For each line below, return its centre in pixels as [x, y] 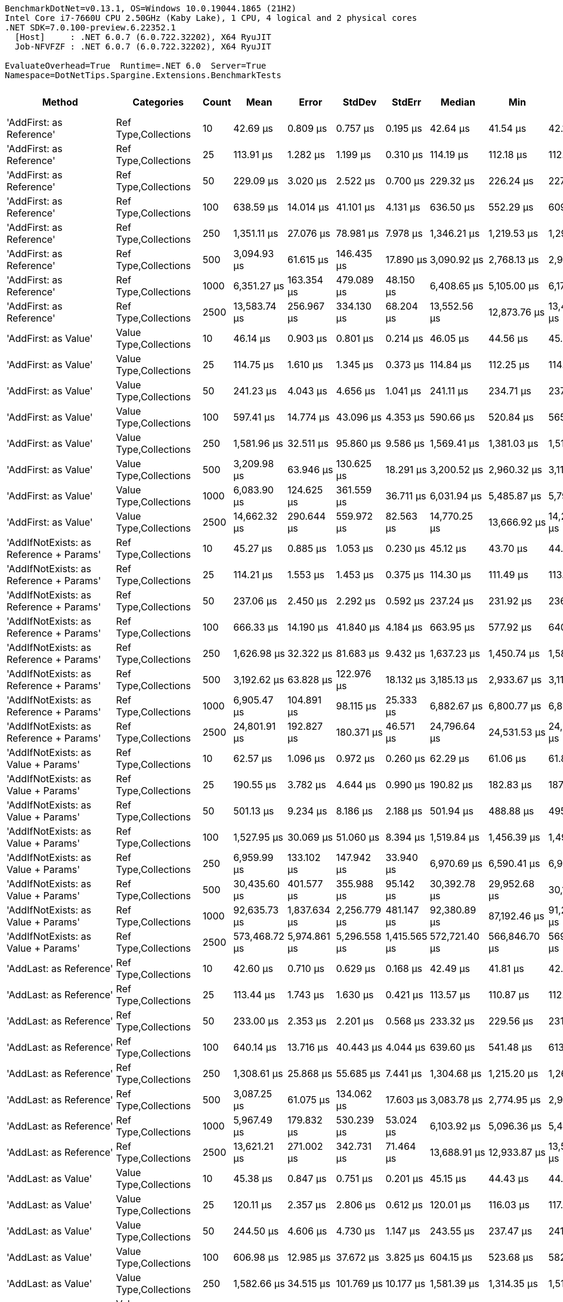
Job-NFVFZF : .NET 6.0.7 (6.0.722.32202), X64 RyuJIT [143, 47]
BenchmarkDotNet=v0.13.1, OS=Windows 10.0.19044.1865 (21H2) [151, 8]
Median [458, 102]
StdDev [360, 102]
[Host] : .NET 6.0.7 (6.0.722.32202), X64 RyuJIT [143, 37]
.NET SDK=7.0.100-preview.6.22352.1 [90, 27]
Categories [158, 102]
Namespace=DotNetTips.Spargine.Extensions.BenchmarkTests [143, 75]
